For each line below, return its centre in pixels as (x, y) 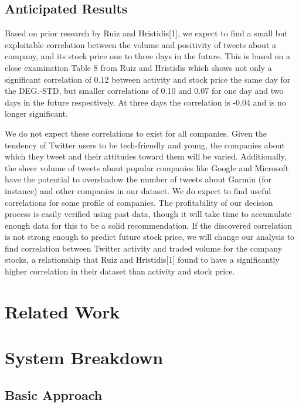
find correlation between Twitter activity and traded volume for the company (144, 248)
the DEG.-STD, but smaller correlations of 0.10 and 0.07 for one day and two (144, 91)
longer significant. (36, 113)
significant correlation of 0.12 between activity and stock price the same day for (148, 79)
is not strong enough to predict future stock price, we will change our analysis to (150, 237)
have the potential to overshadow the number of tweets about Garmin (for (138, 179)
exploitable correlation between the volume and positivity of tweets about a (141, 44)
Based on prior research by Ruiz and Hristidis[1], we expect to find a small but (146, 33)
